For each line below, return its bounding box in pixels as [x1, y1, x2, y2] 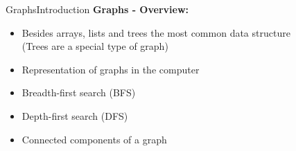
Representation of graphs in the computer [21, 62, 200, 76]
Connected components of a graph [21, 132, 167, 146]
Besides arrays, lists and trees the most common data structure [21, 25, 290, 39]
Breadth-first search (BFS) [21, 85, 136, 100]
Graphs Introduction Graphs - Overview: [6, 2, 189, 16]
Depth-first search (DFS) [21, 108, 128, 123]
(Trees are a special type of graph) [21, 39, 168, 53]
